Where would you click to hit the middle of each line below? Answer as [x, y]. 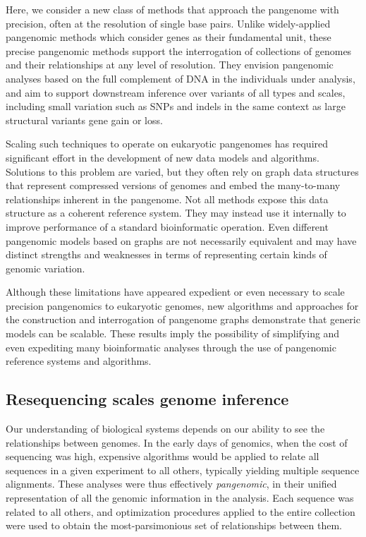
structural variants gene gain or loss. [84, 120]
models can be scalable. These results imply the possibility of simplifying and [173, 333]
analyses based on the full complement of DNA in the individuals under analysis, [181, 78]
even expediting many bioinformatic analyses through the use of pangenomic [171, 347]
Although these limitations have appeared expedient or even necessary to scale [175, 292]
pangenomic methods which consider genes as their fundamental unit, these [169, 37]
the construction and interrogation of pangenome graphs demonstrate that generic [183, 319]
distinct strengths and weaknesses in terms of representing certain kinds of [166, 254]
